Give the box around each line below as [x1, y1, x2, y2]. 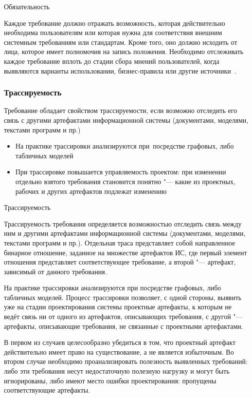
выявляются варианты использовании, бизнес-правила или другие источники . [4, 65, 236, 76]
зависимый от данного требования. [4, 266, 107, 276]
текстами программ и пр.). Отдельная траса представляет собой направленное [4, 237, 235, 247]
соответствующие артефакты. [4, 385, 90, 395]
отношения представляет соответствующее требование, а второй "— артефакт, [4, 257, 236, 267]
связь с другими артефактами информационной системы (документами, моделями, [4, 114, 249, 125]
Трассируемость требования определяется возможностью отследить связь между [4, 218, 242, 228]
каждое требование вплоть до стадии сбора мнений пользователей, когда [4, 56, 219, 66]
